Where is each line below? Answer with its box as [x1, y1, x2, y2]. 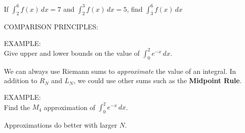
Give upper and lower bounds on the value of [4, 47, 140, 58]
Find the [4, 102, 30, 112]
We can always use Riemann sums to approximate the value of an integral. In [4, 66, 236, 76]
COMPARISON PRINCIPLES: [4, 22, 98, 32]
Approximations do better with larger [4, 119, 117, 130]
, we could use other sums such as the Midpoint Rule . [73, 75, 242, 86]
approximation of [44, 102, 95, 112]
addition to [4, 75, 37, 86]
